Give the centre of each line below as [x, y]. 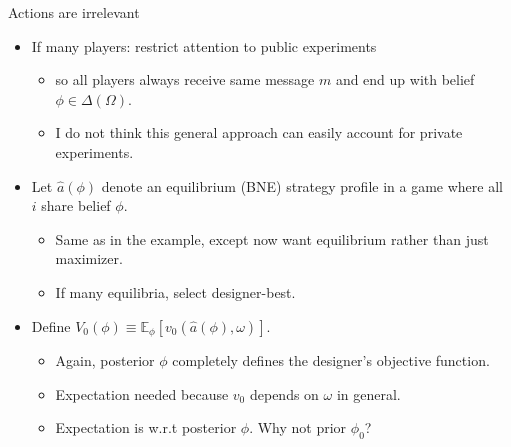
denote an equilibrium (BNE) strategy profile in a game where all [302, 185]
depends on [284, 393]
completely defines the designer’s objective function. [331, 359]
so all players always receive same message [185, 79]
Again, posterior [105, 359]
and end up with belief [405, 79]
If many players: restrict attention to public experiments [204, 45]
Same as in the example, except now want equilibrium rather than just [272, 238]
